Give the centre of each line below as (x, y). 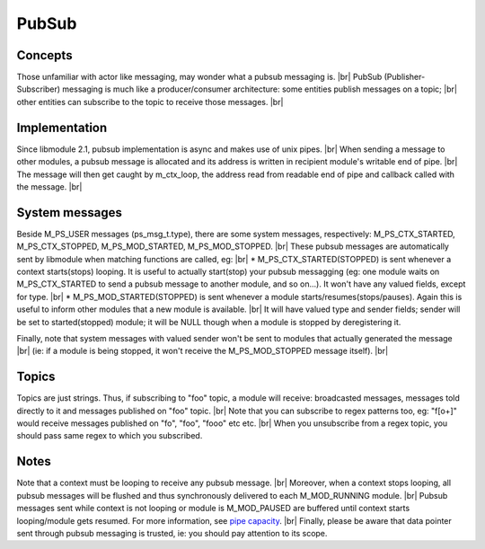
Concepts (44, 55)
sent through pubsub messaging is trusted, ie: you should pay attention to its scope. (172, 533)
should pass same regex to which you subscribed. (110, 436)
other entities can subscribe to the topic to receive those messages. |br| (150, 102)
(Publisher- (405, 77)
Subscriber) (39, 89)
